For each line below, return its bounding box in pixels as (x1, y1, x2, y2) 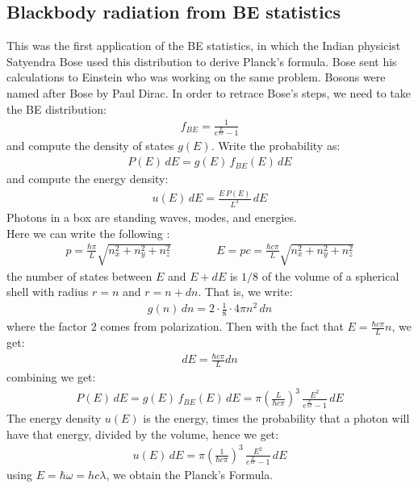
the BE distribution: (6, 100, 107, 117)
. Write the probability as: (211, 137, 341, 154)
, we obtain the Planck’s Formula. (106, 466, 274, 483)
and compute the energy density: (6, 170, 169, 187)
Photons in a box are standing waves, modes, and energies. (6, 208, 297, 225)
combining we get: (6, 369, 96, 386)
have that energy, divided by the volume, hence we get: (6, 425, 279, 442)
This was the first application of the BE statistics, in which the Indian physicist (6, 37, 401, 54)
